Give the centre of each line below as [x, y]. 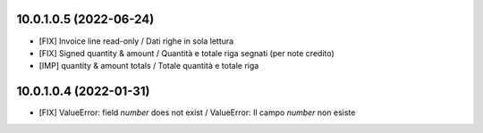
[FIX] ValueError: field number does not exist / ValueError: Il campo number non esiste [197, 112]
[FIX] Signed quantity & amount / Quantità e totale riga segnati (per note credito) [186, 53]
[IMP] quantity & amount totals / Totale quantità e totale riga [149, 66]
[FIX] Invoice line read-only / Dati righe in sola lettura [136, 41]
